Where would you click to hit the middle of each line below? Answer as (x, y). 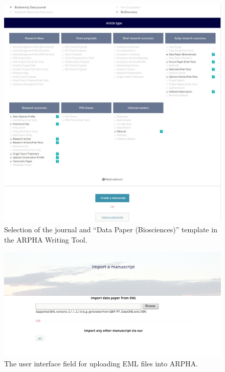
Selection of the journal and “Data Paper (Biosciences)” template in (111, 229)
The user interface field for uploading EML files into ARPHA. (101, 363)
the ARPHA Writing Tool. (46, 239)
